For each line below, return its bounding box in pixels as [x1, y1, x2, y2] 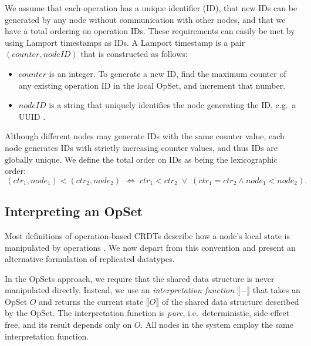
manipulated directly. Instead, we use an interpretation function [5, 284, 235, 296]
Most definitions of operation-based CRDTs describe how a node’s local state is [5, 229, 290, 241]
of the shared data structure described [161, 295, 299, 307]
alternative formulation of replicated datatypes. [5, 253, 175, 265]
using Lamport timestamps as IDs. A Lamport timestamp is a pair [5, 36, 245, 48]
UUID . [18, 110, 46, 122]
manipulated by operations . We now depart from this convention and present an [5, 241, 296, 253]
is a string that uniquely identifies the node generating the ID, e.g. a [49, 99, 296, 111]
